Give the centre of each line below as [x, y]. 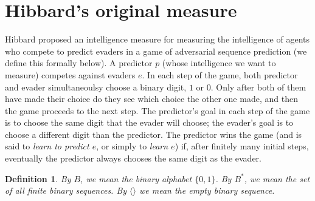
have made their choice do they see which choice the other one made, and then [151, 99]
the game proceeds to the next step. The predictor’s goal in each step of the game [157, 110]
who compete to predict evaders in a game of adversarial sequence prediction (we [156, 51]
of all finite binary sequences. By [66, 190]
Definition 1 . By [38, 178]
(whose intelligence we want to [219, 63]
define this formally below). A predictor [79, 63]
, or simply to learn [132, 146]
